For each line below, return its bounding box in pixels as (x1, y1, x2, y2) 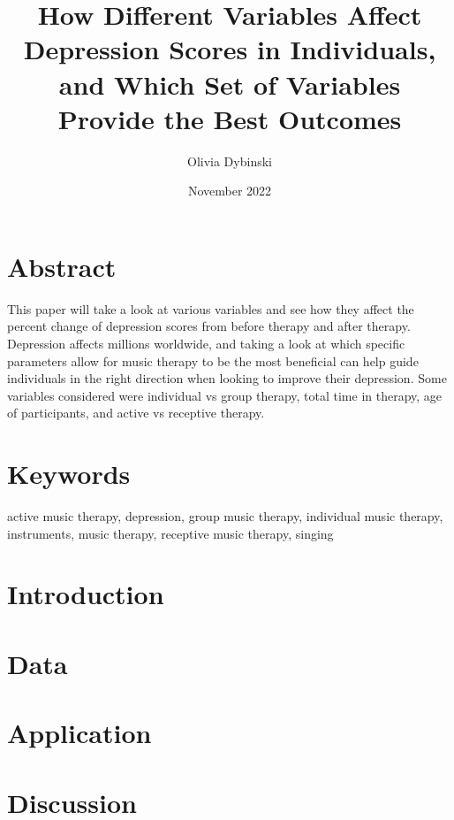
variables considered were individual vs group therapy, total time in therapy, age (7, 386, 443, 404)
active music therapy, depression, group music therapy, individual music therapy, (7, 507, 443, 525)
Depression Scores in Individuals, (23, 31, 436, 67)
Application (7, 715, 152, 751)
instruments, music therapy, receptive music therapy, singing (7, 524, 334, 542)
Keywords (7, 456, 131, 492)
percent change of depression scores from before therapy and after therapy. (7, 317, 411, 335)
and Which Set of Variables (58, 65, 401, 102)
